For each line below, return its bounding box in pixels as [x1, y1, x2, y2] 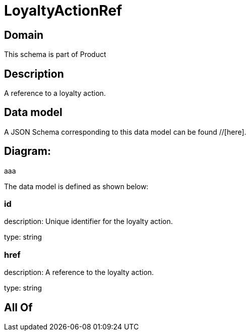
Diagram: [4, 145, 51, 158]
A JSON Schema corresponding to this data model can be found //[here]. [4, 127, 246, 136]
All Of [4, 301, 33, 314]
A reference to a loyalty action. [4, 89, 106, 98]
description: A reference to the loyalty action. [4, 268, 154, 277]
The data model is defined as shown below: [4, 182, 149, 191]
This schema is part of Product [4, 50, 106, 59]
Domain [4, 28, 44, 41]
